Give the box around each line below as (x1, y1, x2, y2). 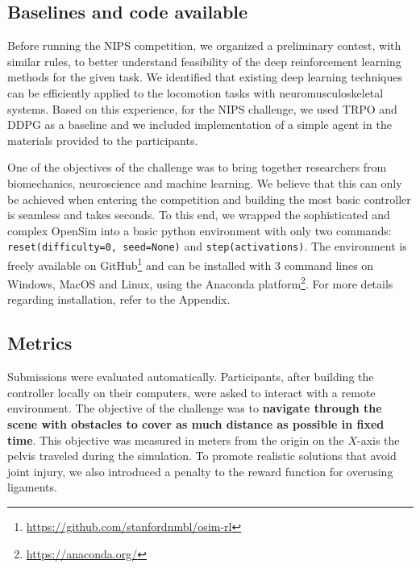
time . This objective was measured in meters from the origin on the (7, 431, 344, 448)
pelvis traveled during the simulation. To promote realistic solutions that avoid (7, 447, 397, 464)
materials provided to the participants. (7, 131, 198, 148)
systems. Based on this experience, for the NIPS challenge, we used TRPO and (7, 100, 397, 117)
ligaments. (7, 479, 57, 495)
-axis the (356, 431, 400, 448)
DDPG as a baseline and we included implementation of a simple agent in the (7, 116, 392, 133)
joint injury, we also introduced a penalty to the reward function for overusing (7, 462, 393, 479)
